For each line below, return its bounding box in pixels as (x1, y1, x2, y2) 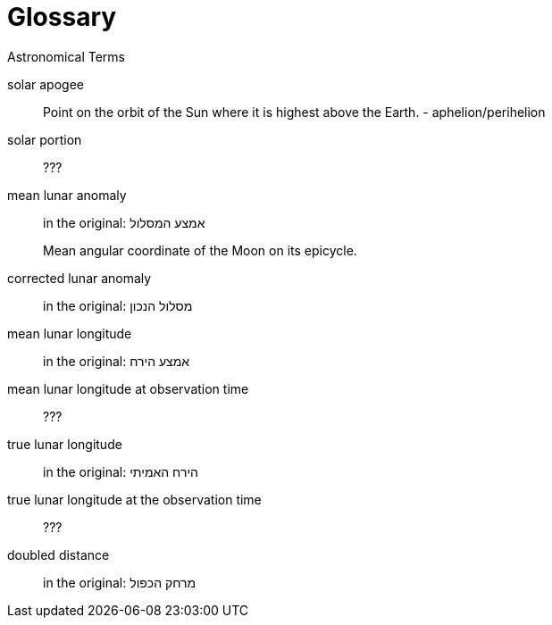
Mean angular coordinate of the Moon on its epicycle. (43, 242, 357, 258)
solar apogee (7, 76, 84, 92)
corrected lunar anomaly (7, 270, 152, 286)
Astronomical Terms (7, 48, 125, 64)
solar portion (7, 131, 82, 147)
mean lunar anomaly (7, 187, 127, 203)
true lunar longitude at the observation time (7, 491, 262, 507)
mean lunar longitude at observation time (7, 380, 249, 396)
